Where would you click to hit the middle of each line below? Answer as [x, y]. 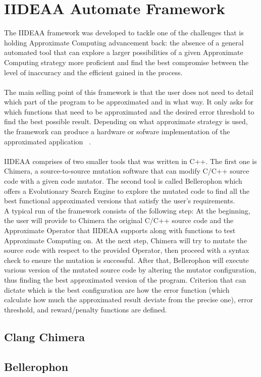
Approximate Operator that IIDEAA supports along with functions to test [120, 230]
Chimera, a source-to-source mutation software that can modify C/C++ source [127, 171]
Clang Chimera [44, 336]
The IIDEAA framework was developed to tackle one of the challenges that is [124, 33]
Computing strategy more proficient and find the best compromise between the [126, 62]
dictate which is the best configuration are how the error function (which [117, 289]
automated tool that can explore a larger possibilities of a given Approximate [124, 52]
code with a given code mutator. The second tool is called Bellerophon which [123, 181]
